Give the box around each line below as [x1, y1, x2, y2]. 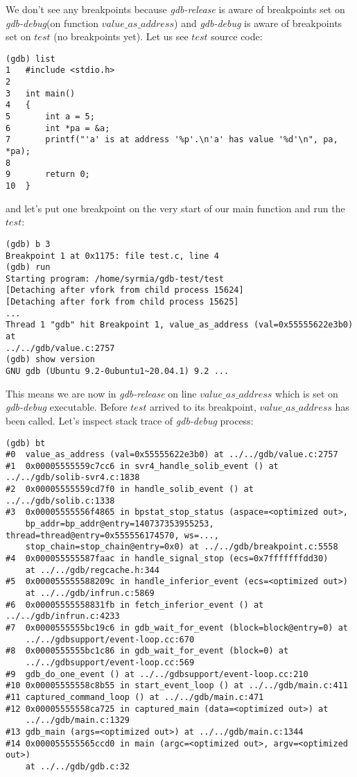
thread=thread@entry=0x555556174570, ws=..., [6, 530, 219, 540]
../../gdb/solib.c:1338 [6, 495, 115, 506]
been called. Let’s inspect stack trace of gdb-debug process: [6, 413, 254, 427]
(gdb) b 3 [6, 239, 51, 249]
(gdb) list [6, 53, 55, 64]
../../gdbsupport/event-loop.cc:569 [25, 657, 195, 667]
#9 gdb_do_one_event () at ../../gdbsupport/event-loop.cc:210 [6, 669, 308, 679]
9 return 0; [6, 169, 90, 180]
